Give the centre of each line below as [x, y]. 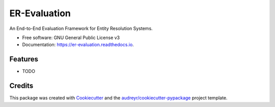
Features [24, 59]
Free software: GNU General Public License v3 [71, 38]
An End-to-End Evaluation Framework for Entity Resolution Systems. [81, 28]
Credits [21, 86]
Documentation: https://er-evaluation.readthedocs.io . [78, 45]
